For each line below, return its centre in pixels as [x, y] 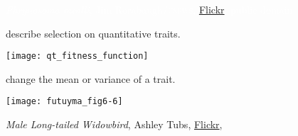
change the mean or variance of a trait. [91, 78]
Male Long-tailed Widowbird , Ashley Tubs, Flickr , [114, 124]
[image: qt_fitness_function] [77, 56]
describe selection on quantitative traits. [93, 33]
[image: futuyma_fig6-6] [64, 102]
